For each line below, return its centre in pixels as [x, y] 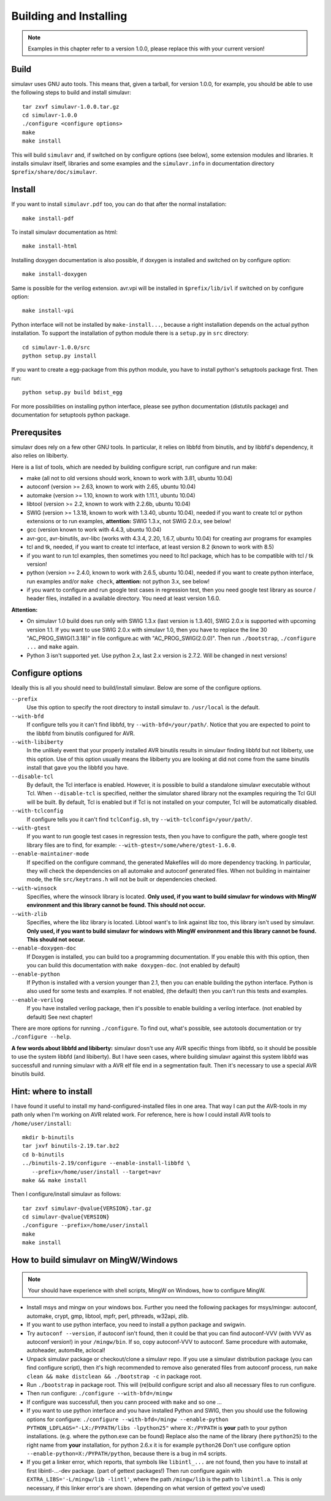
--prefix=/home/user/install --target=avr [97, 1172]
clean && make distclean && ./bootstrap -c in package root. [114, 1376]
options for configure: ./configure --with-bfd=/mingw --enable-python [127, 1419]
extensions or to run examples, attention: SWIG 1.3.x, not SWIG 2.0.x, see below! [129, 521]
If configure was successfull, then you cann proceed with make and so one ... [124, 1402]
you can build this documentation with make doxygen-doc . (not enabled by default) [133, 965]
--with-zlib [29, 914]
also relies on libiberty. [40, 456]
